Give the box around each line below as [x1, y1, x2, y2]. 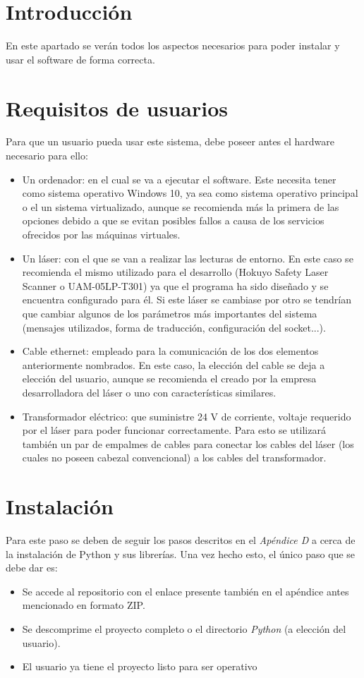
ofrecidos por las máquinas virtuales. [22, 227, 181, 241]
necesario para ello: [6, 148, 88, 163]
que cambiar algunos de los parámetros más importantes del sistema [22, 305, 317, 320]
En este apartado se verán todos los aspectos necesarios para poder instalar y [6, 38, 340, 53]
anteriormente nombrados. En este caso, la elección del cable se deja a [22, 357, 325, 372]
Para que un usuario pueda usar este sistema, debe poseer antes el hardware [6, 134, 335, 149]
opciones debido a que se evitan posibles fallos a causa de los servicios [22, 213, 324, 228]
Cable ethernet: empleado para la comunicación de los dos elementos [22, 344, 319, 358]
